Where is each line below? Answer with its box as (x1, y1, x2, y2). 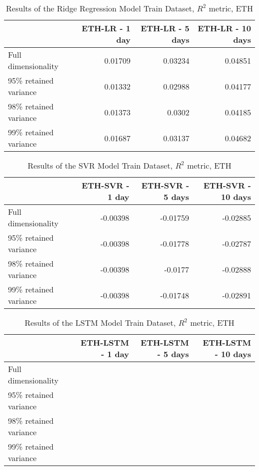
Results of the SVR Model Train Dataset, (27, 160, 173, 171)
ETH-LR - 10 (197, 22, 251, 34)
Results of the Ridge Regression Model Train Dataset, (6, 2, 194, 14)
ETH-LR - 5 (140, 22, 190, 34)
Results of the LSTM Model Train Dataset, (24, 317, 176, 328)
